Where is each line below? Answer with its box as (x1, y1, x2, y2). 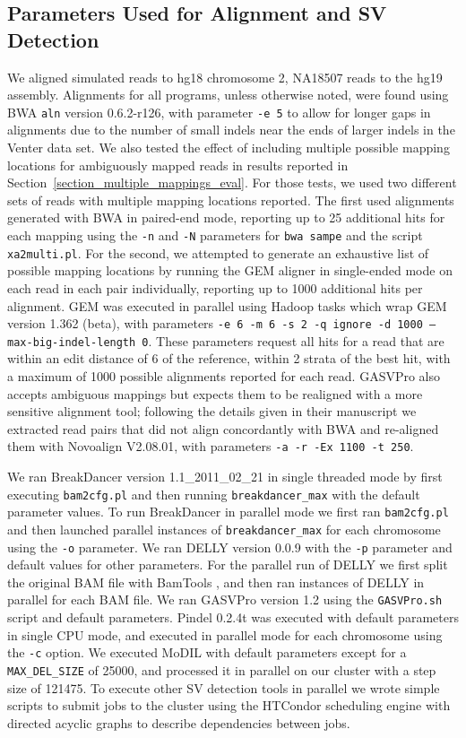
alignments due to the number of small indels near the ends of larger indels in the (7, 120, 455, 139)
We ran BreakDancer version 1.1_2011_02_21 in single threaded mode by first (7, 467, 443, 486)
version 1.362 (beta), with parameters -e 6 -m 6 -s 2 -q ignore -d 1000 (7, 314, 423, 333)
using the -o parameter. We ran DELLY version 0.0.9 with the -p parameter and (7, 537, 453, 556)
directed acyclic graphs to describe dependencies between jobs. (7, 713, 350, 732)
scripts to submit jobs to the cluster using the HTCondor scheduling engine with (7, 696, 451, 715)
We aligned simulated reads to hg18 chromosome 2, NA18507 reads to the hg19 (7, 67, 443, 86)
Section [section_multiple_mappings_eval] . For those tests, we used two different (7, 173, 457, 192)
